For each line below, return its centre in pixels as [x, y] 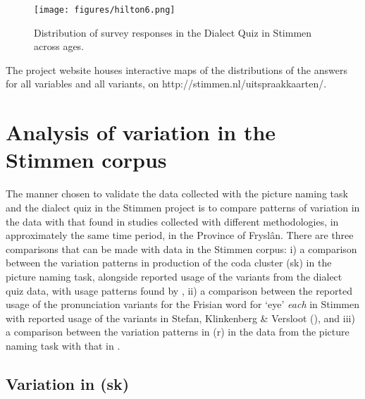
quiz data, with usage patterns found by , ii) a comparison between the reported [179, 290]
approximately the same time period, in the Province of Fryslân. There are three [180, 235]
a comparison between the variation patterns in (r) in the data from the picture [178, 332]
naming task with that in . [63, 345]
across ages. [59, 46]
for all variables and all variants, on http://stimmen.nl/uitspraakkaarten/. [166, 84]
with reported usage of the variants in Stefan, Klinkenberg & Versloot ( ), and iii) [180, 318]
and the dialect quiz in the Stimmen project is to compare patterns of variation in [183, 207]
